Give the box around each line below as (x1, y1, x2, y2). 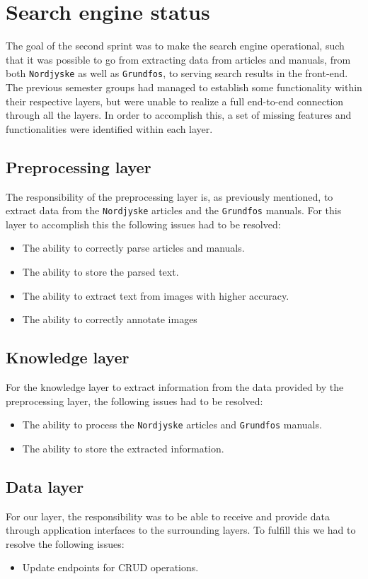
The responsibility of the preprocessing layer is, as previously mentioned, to (6, 189, 333, 204)
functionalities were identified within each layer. (6, 121, 213, 136)
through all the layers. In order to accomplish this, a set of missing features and (6, 107, 352, 122)
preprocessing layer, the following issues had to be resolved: (6, 393, 263, 408)
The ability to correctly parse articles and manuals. (22, 240, 245, 255)
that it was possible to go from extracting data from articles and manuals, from (6, 52, 351, 66)
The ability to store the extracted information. (22, 440, 224, 455)
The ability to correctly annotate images (22, 312, 197, 327)
